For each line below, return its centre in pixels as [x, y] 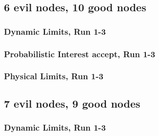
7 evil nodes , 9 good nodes [72, 103]
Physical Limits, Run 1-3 [54, 76]
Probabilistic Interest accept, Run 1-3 [80, 54]
